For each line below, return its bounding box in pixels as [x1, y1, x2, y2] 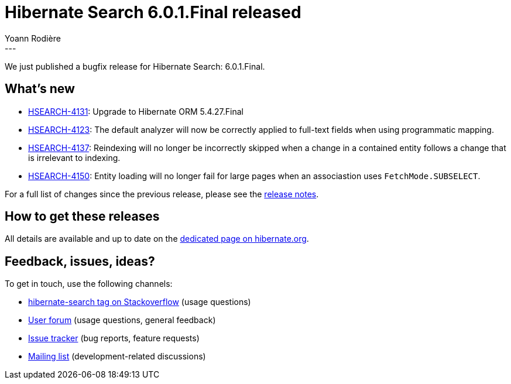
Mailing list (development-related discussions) [28, 351, 206, 362]
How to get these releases [5, 209, 160, 224]
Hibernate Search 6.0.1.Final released [5, 2, 301, 22]
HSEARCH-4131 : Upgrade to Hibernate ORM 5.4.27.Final [28, 106, 244, 116]
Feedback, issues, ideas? [5, 253, 155, 269]
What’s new [5, 81, 75, 97]
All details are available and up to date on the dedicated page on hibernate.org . [5, 234, 309, 244]
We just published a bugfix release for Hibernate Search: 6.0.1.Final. [5, 61, 265, 71]
